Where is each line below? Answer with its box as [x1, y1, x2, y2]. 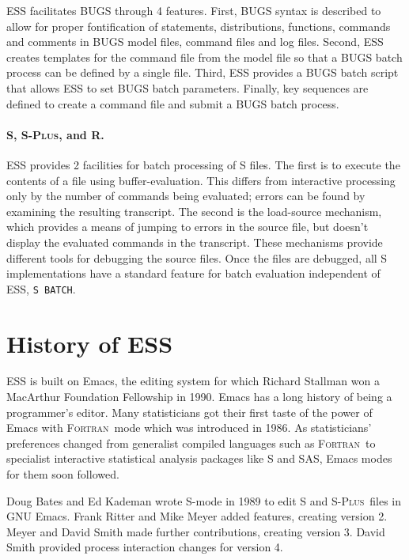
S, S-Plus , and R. [6, 126, 104, 142]
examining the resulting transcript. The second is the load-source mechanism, [6, 202, 382, 219]
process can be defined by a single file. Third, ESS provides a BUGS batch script [6, 64, 399, 81]
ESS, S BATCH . [6, 280, 76, 297]
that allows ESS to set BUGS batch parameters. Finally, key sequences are [6, 79, 369, 96]
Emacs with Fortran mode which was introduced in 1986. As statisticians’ [6, 419, 372, 436]
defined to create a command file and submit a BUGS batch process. [6, 95, 339, 112]
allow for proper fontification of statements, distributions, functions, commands [6, 17, 391, 34]
